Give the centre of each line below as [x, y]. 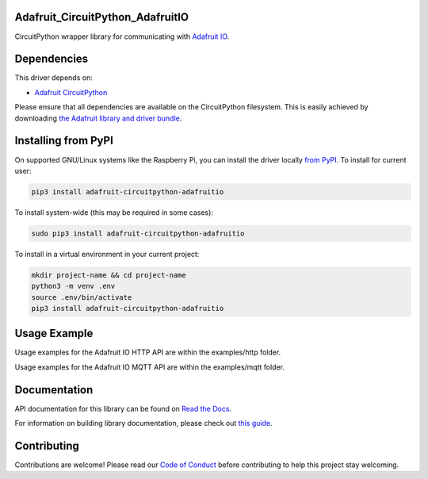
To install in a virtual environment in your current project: [107, 254]
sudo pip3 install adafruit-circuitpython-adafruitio [138, 233]
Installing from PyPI [64, 141]
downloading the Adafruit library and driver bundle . [98, 118]
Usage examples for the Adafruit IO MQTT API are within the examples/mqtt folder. [150, 367]
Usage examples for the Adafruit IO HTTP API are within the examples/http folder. [148, 352]
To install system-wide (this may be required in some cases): [114, 212]
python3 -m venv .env [73, 286]
